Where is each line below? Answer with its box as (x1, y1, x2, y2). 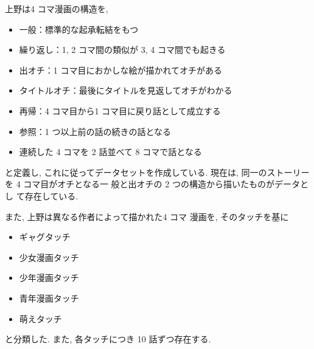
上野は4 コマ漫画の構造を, (5, 2, 108, 15)
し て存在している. (5, 189, 78, 202)
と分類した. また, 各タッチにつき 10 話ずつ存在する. (5, 333, 211, 345)
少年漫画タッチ (19, 271, 79, 284)
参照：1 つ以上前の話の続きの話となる (19, 125, 172, 137)
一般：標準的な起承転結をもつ (19, 22, 139, 35)
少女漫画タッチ (19, 251, 79, 263)
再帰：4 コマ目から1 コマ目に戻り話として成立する (19, 104, 221, 117)
